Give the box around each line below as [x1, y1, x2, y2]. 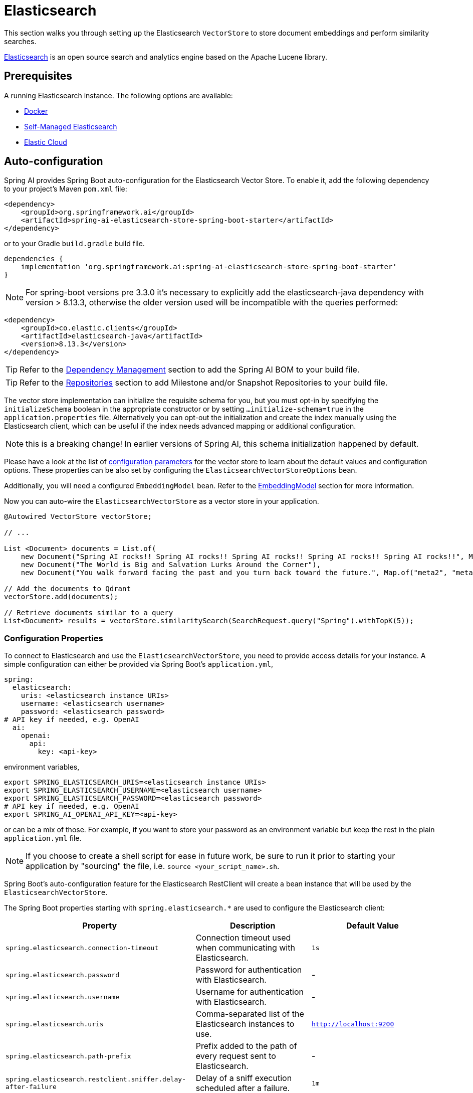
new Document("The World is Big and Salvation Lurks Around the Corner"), [21, 561, 321, 569]
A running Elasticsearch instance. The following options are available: [4, 91, 233, 100]
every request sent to [195, 1051, 276, 1061]
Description [230, 921, 276, 931]
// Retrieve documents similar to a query [4, 609, 173, 617]
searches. [4, 37, 37, 46]
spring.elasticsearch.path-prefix [6, 1052, 131, 1060]
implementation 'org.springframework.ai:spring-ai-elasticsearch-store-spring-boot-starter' [21, 263, 397, 271]
